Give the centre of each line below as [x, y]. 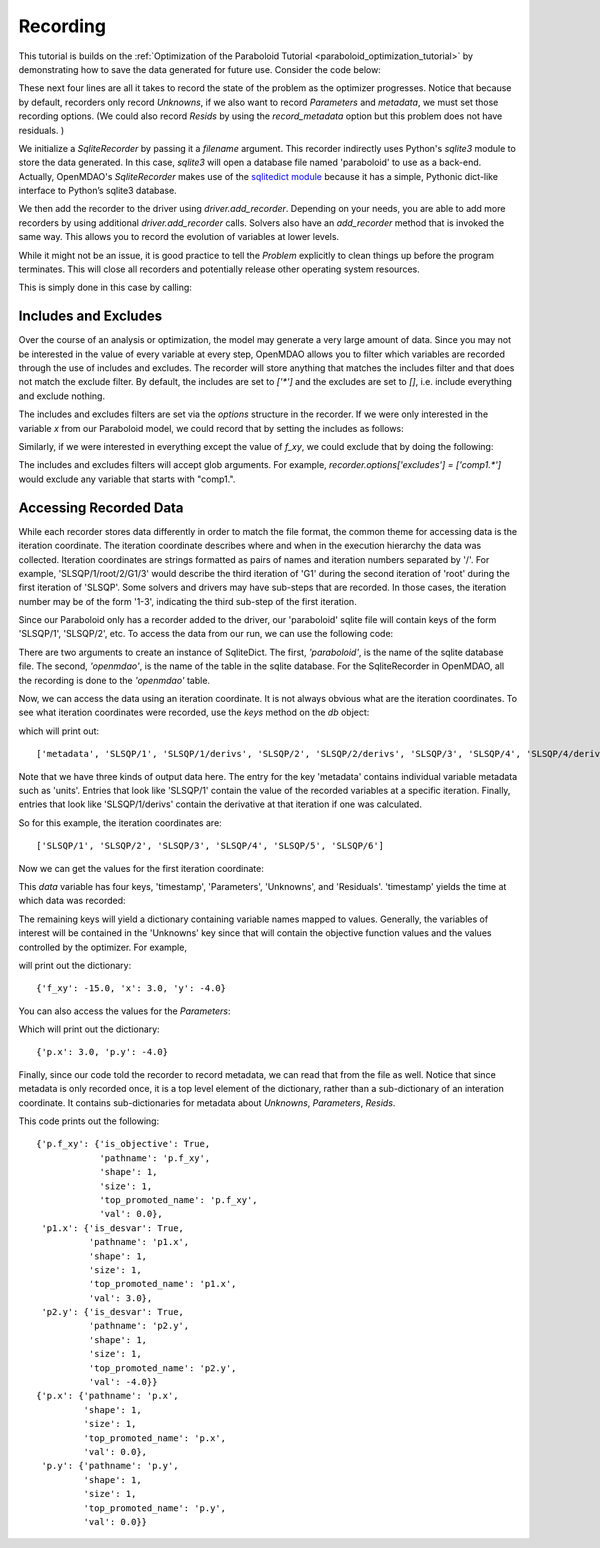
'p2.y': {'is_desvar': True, [113, 1312]
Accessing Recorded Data [101, 507]
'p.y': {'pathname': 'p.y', [110, 1466]
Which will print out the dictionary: [89, 1029]
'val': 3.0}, [120, 1298]
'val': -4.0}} [123, 1382]
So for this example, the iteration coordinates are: [120, 822]
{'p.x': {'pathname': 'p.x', [107, 1396]
